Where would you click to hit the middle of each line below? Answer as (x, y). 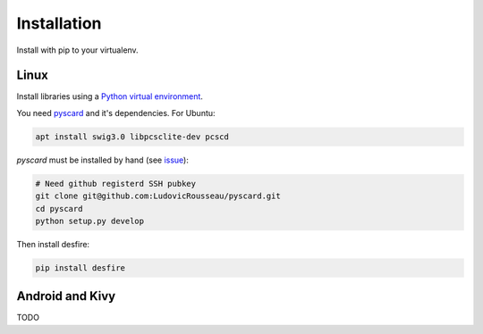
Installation (59, 23)
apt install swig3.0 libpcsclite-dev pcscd (132, 137)
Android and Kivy (66, 296)
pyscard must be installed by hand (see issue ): (103, 160)
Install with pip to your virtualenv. (77, 50)
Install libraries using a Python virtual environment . (110, 96)
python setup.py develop (90, 221)
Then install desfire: (53, 244)
